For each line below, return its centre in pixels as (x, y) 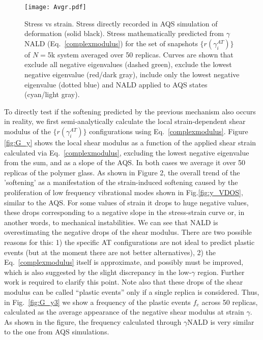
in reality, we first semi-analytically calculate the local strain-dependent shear (125, 121)
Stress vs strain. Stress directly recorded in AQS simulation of (121, 23)
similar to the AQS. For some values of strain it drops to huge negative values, (126, 202)
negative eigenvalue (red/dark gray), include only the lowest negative (132, 74)
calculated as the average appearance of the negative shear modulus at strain (124, 312)
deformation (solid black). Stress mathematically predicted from (124, 33)
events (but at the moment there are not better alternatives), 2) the (110, 252)
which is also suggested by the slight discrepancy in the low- (98, 272)
